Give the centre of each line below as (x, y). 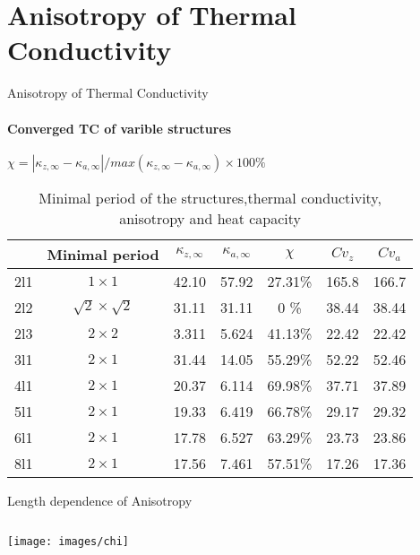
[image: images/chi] (69, 542)
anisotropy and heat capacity (210, 218)
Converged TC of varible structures (120, 128)
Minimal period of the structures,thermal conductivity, (210, 197)
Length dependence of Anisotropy (100, 500)
